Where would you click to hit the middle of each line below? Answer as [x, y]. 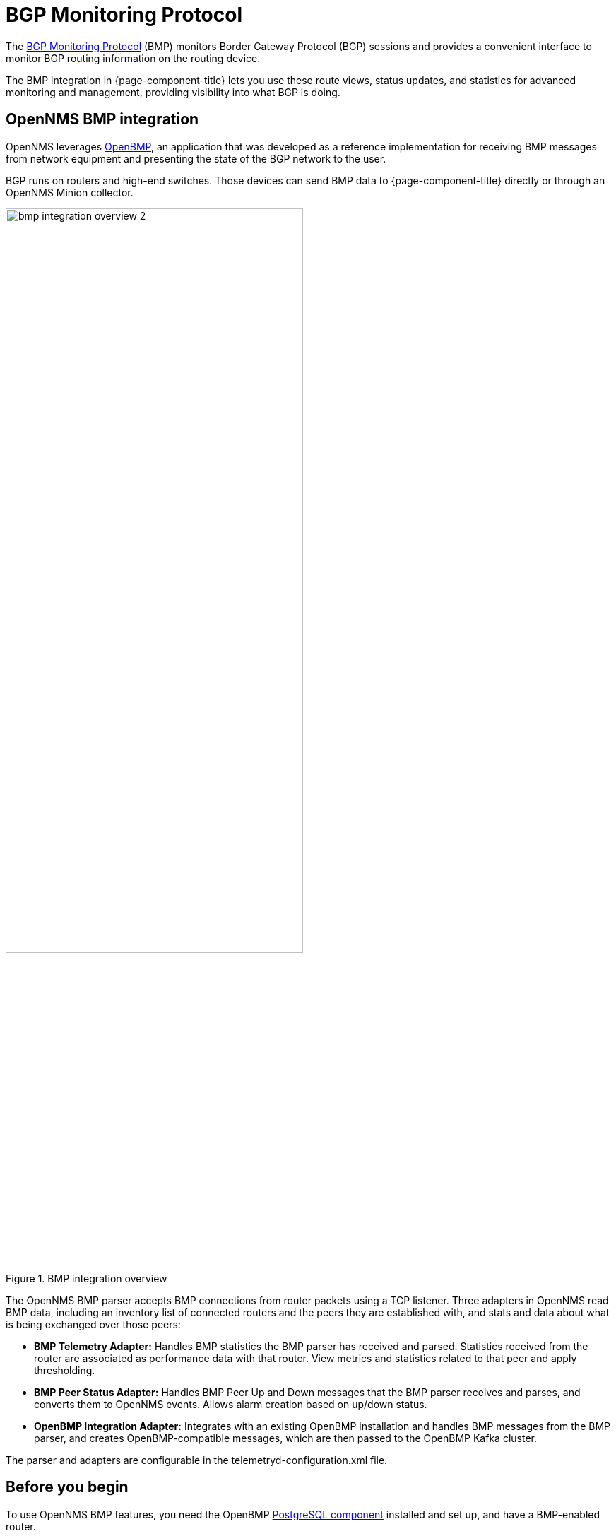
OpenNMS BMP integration [102, 119]
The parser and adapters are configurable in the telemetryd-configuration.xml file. [197, 1460]
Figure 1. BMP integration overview [87, 1278]
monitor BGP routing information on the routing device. [133, 58]
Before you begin [67, 1487]
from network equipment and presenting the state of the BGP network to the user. [196, 158]
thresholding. [65, 1370]
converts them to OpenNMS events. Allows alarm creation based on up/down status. [231, 1404]
